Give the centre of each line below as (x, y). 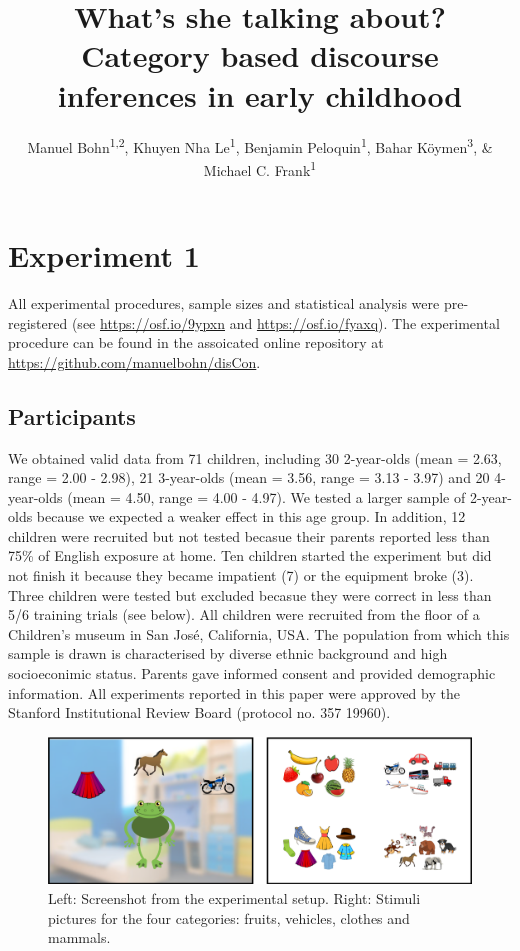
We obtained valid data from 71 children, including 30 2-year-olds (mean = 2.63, (255, 457)
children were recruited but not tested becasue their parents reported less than (249, 535)
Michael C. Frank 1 (260, 168)
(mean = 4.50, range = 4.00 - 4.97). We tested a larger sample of (266, 496)
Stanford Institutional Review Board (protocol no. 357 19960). (199, 712)
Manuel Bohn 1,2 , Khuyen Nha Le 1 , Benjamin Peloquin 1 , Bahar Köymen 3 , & (260, 145)
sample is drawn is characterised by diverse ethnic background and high (228, 653)
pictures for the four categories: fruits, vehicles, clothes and (229, 917)
